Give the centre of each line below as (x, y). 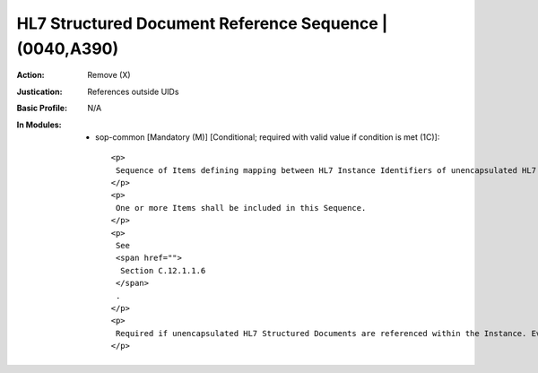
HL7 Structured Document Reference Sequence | (202, 23)
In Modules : (39, 125)
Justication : (39, 91)
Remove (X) (109, 75)
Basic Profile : (42, 108)
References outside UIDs (133, 91)
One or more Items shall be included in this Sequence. (241, 208)
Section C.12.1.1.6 (163, 270)
